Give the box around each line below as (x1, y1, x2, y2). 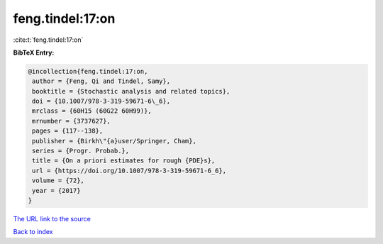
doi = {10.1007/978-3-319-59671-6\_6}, (32, 97, 170, 106)
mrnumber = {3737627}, (32, 117, 111, 125)
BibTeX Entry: (13, 48, 55, 57)
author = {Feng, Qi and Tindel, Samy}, (32, 77, 170, 85)
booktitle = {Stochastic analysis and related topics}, (32, 87, 231, 95)
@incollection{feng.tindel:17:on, (28, 67, 148, 75)
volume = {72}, (32, 177, 85, 184)
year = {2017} (32, 187, 81, 194)
